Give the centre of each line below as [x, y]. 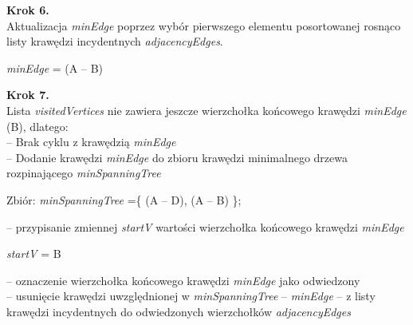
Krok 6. [28, 10]
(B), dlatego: [37, 126]
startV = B [34, 254]
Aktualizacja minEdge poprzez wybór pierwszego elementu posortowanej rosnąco [204, 25]
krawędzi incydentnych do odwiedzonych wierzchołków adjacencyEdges [179, 311]
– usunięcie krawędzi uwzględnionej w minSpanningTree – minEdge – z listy [191, 296]
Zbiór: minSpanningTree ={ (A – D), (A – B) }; [124, 199]
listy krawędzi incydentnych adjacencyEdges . [115, 41]
